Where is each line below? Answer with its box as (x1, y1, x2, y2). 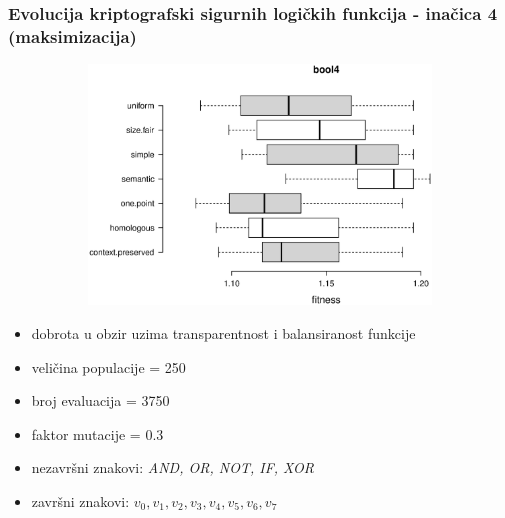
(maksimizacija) (8, 23, 137, 48)
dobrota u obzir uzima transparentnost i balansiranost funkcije (31, 322, 416, 343)
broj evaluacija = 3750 (31, 390, 170, 411)
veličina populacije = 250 (31, 356, 186, 377)
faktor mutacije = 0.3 (31, 423, 164, 444)
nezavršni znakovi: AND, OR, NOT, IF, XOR (31, 457, 315, 478)
